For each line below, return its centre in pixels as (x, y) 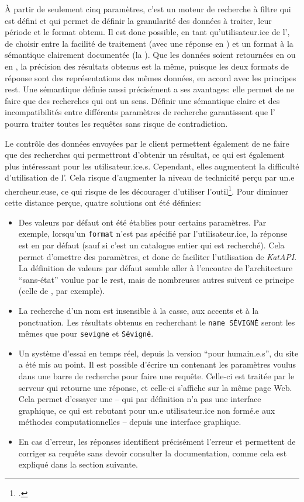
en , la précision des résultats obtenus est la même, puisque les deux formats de (147, 66)
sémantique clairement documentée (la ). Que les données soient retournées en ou (150, 55)
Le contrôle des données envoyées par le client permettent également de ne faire (147, 143)
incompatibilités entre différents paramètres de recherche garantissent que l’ (140, 112)
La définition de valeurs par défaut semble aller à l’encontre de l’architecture (156, 268)
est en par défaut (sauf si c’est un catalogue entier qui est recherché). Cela (151, 245)
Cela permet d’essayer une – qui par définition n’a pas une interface (140, 399)
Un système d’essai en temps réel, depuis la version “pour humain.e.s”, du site (158, 353)
